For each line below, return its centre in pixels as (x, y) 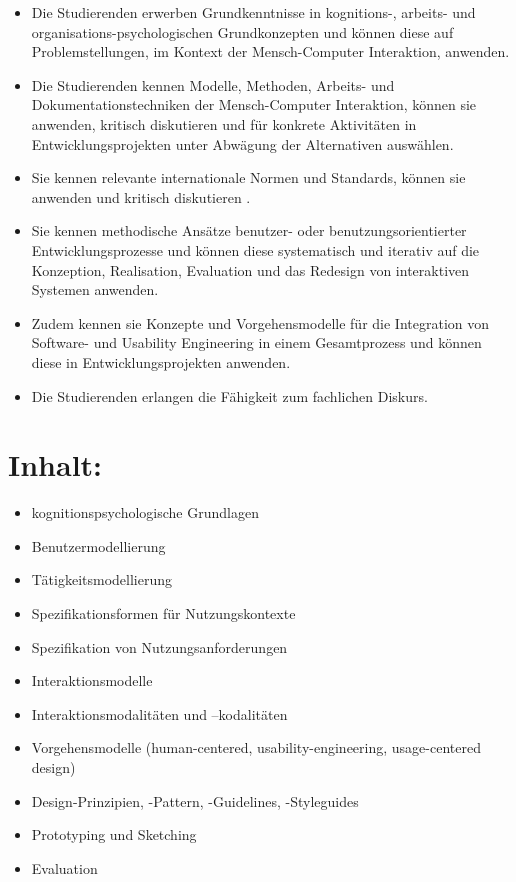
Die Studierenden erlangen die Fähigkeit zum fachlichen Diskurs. (229, 395)
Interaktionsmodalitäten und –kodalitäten (159, 713)
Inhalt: (55, 464)
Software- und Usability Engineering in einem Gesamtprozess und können (256, 342)
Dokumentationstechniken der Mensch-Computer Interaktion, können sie (254, 104)
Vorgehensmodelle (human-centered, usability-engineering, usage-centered (256, 747)
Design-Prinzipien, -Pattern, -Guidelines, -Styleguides (195, 800)
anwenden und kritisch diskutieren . (141, 196)
